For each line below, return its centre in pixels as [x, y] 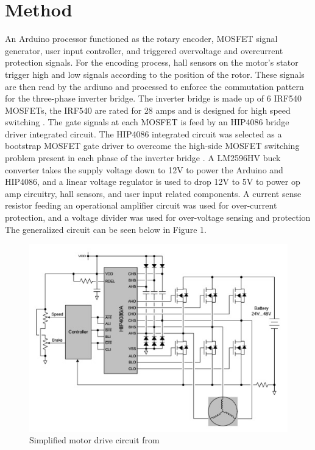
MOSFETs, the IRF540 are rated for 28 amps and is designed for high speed [148, 110]
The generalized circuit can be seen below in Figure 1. [106, 229]
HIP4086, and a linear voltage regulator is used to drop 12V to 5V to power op [153, 182]
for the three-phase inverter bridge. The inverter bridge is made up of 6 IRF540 [153, 98]
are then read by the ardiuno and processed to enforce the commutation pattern [154, 86]
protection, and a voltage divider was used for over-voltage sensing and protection [158, 217]
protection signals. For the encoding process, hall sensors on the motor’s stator [152, 62]
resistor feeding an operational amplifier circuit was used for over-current [141, 205]
